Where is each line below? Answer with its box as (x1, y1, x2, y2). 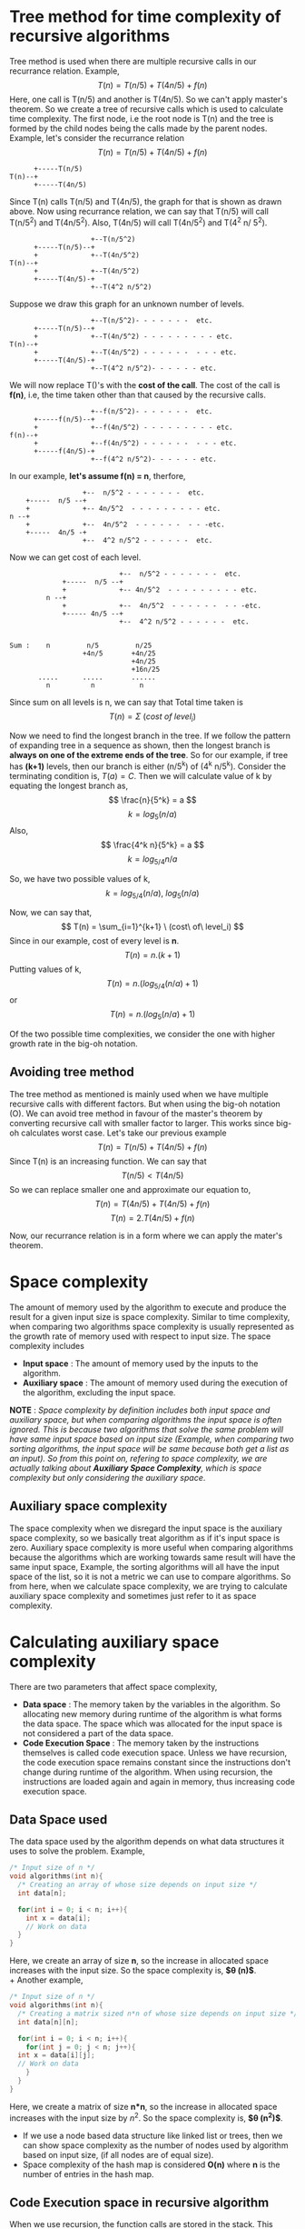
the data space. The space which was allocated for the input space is (22, 1718, 283, 1729)
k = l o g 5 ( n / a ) (128, 809, 177, 822)
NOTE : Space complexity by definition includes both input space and (9, 1404, 271, 1415)
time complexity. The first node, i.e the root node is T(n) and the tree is (9, 113, 274, 124)
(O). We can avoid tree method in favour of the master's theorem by (9, 1107, 263, 1119)
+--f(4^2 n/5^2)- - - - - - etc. (90, 455, 218, 464)
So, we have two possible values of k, (9, 873, 151, 884)
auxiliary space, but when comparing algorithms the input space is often (9, 1414, 282, 1424)
